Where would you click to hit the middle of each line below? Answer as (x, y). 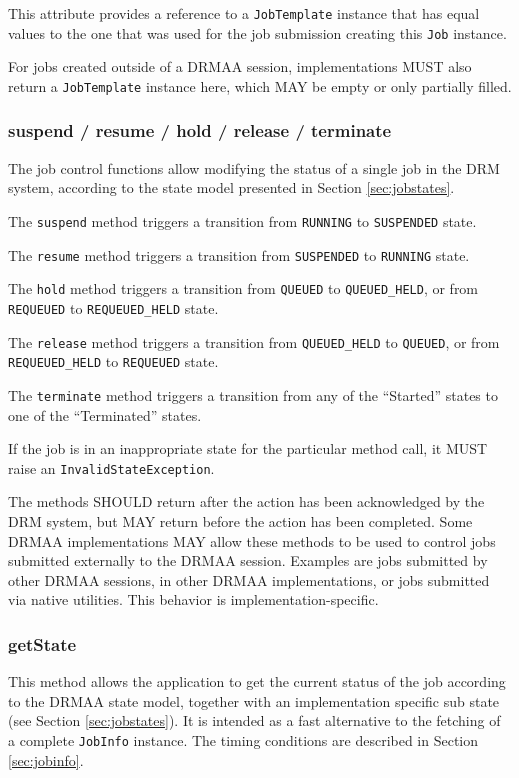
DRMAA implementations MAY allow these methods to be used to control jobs (252, 540)
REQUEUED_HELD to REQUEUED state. (113, 361)
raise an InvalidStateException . (111, 467)
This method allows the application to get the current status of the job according (257, 681)
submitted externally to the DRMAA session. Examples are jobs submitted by (248, 560)
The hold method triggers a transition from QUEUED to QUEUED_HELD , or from (243, 288)
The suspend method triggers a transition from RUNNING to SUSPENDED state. (242, 220)
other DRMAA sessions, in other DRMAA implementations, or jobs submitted (249, 579)
